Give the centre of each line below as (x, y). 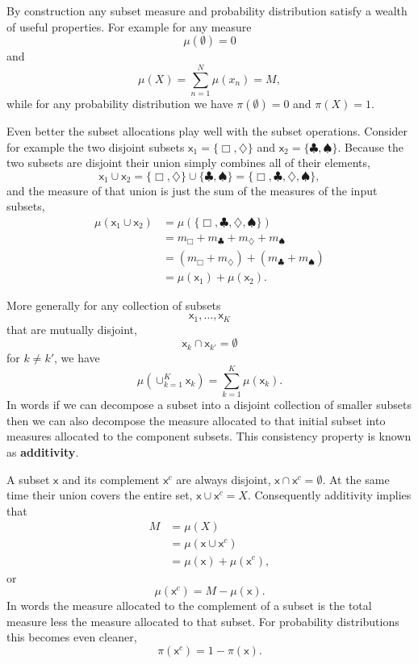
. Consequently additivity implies (329, 495)
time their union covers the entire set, (100, 495)
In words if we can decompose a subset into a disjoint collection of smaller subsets (209, 405)
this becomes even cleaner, (72, 637)
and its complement (111, 479)
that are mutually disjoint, (72, 329)
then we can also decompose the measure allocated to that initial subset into (196, 420)
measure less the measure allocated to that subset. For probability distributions (203, 621)
